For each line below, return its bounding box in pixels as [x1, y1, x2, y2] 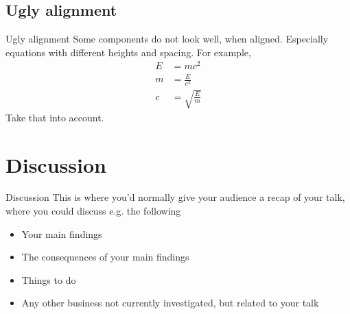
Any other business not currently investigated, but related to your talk [21, 295, 319, 310]
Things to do [21, 272, 76, 287]
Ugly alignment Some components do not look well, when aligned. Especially [5, 32, 329, 46]
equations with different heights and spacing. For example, [5, 45, 251, 59]
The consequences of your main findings [21, 250, 189, 264]
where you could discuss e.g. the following [5, 204, 181, 218]
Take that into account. [5, 110, 104, 124]
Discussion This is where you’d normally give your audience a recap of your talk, [5, 190, 345, 204]
